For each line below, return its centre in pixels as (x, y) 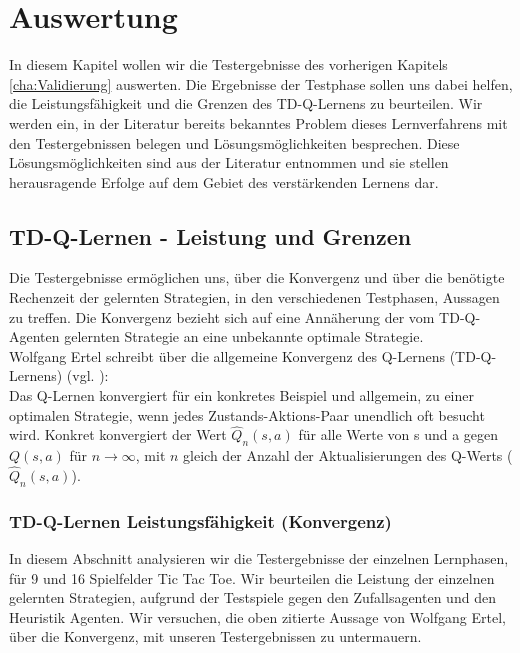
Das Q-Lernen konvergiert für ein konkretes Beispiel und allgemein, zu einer (241, 395)
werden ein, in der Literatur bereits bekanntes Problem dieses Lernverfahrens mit (258, 122)
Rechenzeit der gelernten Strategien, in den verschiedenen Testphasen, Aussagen (254, 297)
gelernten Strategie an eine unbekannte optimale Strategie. (244, 336)
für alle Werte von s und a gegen (398, 434)
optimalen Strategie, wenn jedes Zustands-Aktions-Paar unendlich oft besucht (247, 414)
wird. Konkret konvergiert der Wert (118, 434)
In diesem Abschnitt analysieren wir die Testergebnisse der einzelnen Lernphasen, (259, 558)
